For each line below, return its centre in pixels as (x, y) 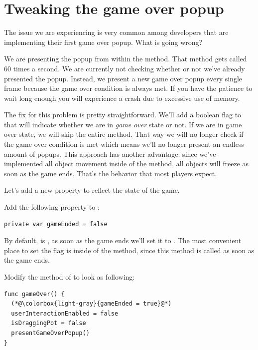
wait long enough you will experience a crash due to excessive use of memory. (122, 98)
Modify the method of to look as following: (69, 277)
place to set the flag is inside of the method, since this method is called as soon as (129, 250)
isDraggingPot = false (49, 323)
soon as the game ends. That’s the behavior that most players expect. (111, 173)
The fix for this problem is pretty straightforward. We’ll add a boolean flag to (123, 115)
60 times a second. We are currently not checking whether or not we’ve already (125, 68)
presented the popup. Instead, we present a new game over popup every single (123, 78)
